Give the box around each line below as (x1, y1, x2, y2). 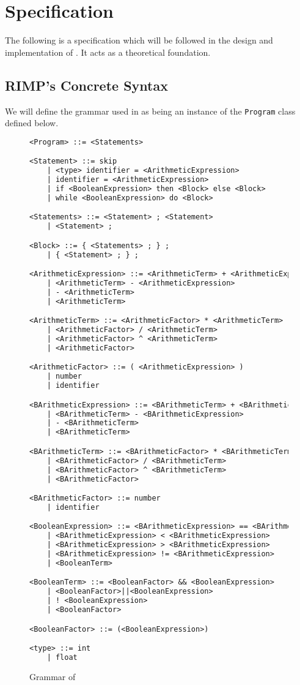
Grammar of (29, 670, 76, 683)
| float (46, 653, 78, 662)
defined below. (5, 116, 59, 129)
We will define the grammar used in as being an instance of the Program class (5, 104, 296, 117)
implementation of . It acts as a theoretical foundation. (5, 45, 211, 58)
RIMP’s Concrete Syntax (5, 75, 168, 94)
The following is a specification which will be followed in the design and (5, 34, 273, 47)
